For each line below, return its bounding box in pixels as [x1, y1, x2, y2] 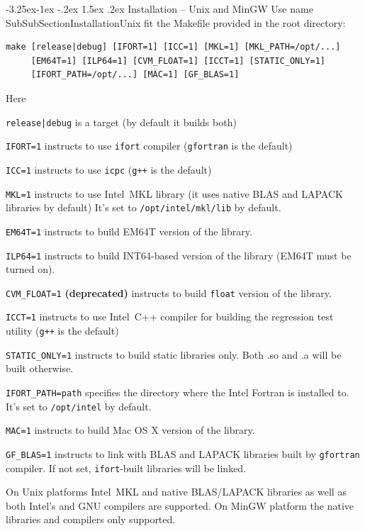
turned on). [6, 262, 55, 276]
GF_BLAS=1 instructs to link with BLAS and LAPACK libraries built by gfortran [6, 446, 360, 461]
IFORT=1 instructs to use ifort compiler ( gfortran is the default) [6, 138, 293, 153]
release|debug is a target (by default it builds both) [6, 114, 237, 129]
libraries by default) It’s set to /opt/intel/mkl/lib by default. [6, 200, 281, 215]
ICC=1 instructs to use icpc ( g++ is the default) [6, 162, 212, 177]
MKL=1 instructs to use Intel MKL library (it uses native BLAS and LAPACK [6, 186, 343, 201]
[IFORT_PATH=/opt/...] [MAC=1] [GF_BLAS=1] [30, 69, 240, 80]
